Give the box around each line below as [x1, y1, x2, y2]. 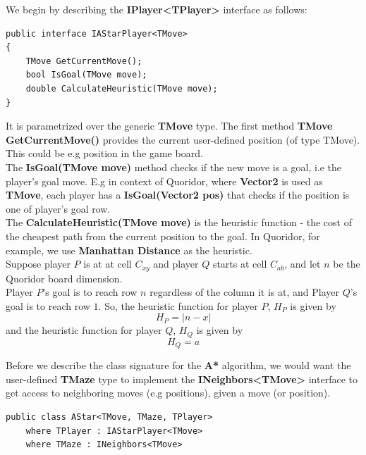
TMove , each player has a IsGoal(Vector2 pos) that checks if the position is [6, 187, 350, 202]
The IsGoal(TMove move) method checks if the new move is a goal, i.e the [6, 159, 342, 174]
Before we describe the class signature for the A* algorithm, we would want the [6, 358, 351, 373]
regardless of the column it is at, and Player [150, 285, 339, 299]
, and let [284, 256, 321, 271]
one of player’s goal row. [6, 201, 111, 216]
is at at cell [83, 256, 132, 271]
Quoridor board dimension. [6, 270, 123, 285]
